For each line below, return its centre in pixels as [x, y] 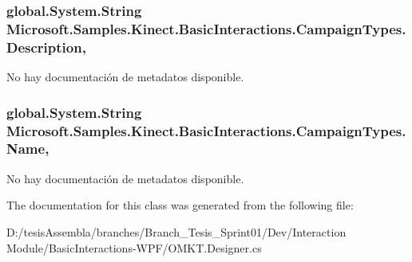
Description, [46, 47]
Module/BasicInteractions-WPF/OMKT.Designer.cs [134, 247]
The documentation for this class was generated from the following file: [180, 205]
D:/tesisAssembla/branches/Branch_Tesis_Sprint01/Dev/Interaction [176, 231]
